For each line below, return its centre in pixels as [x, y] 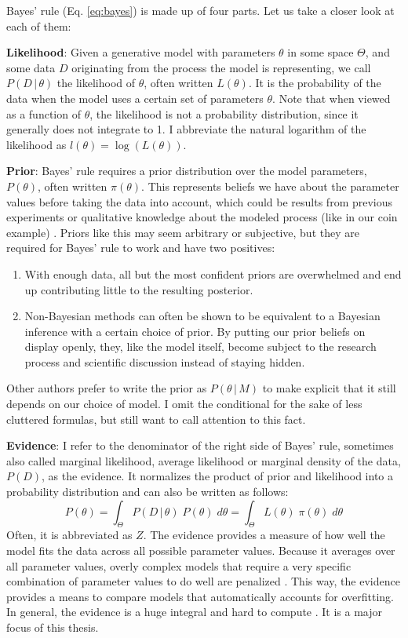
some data [31, 67]
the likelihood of [96, 83]
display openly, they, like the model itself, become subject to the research [200, 346]
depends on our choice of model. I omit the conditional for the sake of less [184, 404]
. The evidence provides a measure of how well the [264, 535]
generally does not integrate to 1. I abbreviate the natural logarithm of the [186, 129]
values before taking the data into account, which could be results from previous [200, 201]
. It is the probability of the [315, 83]
